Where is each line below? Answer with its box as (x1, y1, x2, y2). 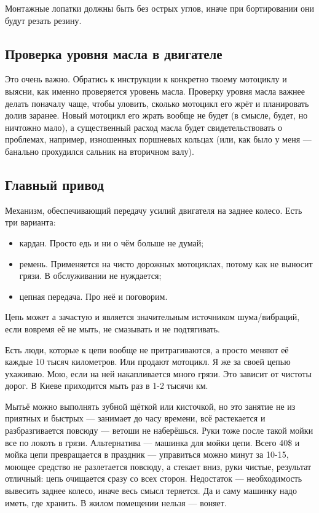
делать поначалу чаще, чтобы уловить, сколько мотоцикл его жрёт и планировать (5, 96, 309, 109)
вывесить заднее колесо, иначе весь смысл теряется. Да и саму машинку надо (5, 484, 297, 497)
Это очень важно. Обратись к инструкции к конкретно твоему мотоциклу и (5, 72, 287, 85)
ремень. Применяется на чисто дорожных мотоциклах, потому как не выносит (19, 257, 313, 270)
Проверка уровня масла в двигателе (5, 44, 223, 63)
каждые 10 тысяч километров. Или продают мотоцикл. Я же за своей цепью (5, 355, 291, 368)
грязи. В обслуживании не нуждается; (19, 269, 162, 282)
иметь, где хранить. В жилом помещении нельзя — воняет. (5, 496, 227, 509)
